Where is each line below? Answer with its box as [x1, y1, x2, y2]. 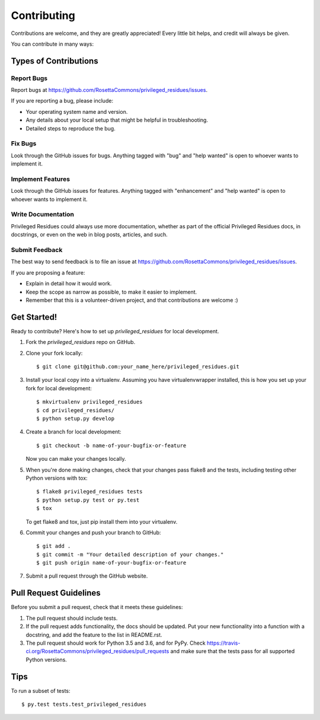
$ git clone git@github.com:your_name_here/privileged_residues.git [36, 364, 239, 370]
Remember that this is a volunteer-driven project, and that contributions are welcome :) [25, 297, 238, 304]
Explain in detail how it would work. [25, 280, 112, 287]
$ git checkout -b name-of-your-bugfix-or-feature [36, 442, 187, 449]
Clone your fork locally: [25, 349, 83, 356]
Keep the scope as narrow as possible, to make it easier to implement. [25, 288, 197, 295]
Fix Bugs [11, 139, 37, 148]
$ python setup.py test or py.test [36, 496, 140, 504]
